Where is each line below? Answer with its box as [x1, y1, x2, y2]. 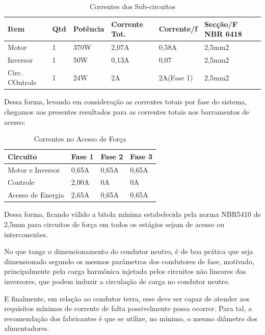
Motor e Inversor [8, 164, 60, 175]
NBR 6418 [204, 29, 242, 39]
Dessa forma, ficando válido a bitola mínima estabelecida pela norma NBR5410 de [4, 209, 261, 219]
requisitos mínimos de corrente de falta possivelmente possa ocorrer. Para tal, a [4, 303, 252, 314]
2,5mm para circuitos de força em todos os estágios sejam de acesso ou [4, 219, 224, 229]
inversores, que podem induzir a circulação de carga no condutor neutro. [4, 275, 230, 286]
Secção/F [204, 18, 237, 29]
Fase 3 [130, 151, 153, 161]
